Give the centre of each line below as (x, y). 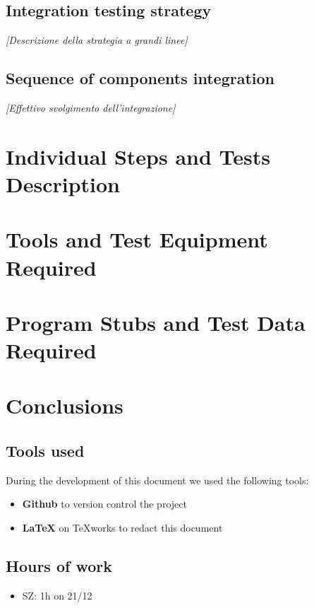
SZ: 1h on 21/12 (57, 595)
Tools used (45, 451)
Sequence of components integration (140, 78)
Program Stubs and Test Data (156, 322)
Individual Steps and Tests (138, 156)
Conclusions (65, 405)
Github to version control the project (104, 504)
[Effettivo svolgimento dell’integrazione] (91, 107)
